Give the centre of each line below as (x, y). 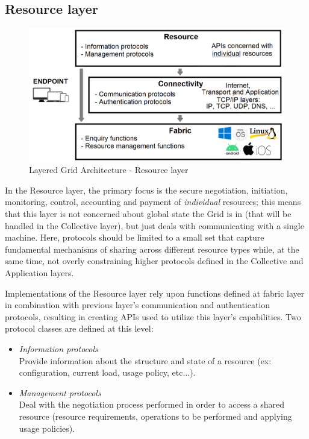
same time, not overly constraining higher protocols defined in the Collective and (154, 261)
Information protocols (58, 349)
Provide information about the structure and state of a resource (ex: (145, 360)
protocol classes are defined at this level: (79, 328)
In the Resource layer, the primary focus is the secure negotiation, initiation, (146, 190)
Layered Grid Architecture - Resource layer (109, 170)
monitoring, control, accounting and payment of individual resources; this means (153, 202)
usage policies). (47, 428)
